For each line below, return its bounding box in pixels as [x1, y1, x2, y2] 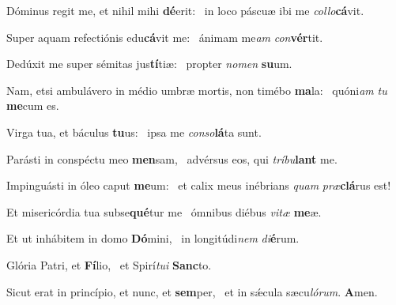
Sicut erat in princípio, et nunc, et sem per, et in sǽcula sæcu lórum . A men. [6, 283, 378, 299]
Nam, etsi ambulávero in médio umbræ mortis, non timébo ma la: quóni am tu [6, 81, 387, 98]
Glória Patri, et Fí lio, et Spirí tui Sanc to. [6, 256, 212, 273]
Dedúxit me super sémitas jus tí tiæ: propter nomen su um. [6, 55, 292, 72]
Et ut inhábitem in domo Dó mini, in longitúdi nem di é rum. [6, 230, 300, 247]
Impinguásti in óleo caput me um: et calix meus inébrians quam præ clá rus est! [6, 177, 391, 194]
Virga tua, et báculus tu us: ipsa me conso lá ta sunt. [6, 123, 262, 140]
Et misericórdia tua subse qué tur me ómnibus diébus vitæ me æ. [6, 203, 322, 220]
